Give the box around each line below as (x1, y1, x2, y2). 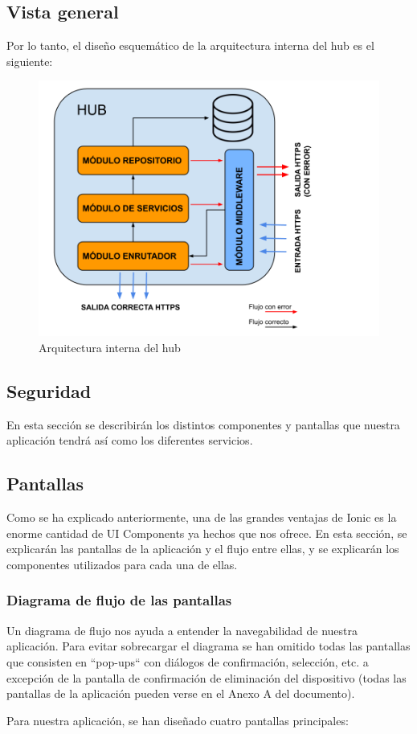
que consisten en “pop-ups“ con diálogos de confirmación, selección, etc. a (6, 653, 369, 670)
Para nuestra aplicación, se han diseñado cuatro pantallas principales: (6, 711, 349, 728)
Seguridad (6, 378, 92, 403)
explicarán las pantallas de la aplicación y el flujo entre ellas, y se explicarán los (6, 540, 399, 557)
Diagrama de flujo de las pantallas (6, 590, 232, 610)
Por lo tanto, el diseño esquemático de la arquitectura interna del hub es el (6, 37, 374, 54)
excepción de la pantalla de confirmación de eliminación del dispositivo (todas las (6, 669, 407, 686)
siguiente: (6, 52, 53, 69)
